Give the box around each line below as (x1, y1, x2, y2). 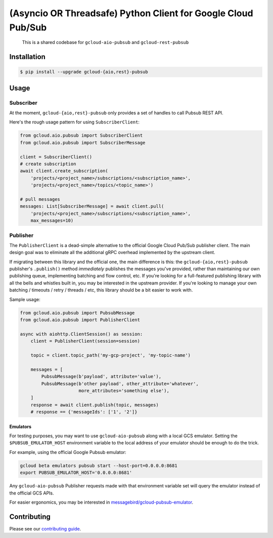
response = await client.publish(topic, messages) (30, 402, 159, 407)
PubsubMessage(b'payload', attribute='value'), (41, 374, 162, 380)
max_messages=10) (30, 218, 74, 224)
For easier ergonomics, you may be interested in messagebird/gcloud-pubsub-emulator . (9, 499, 194, 505)
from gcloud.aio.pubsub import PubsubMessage (20, 310, 135, 316)
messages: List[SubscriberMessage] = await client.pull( (20, 203, 164, 210)
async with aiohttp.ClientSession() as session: (20, 331, 143, 337)
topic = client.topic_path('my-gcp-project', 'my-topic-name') (30, 352, 191, 358)
